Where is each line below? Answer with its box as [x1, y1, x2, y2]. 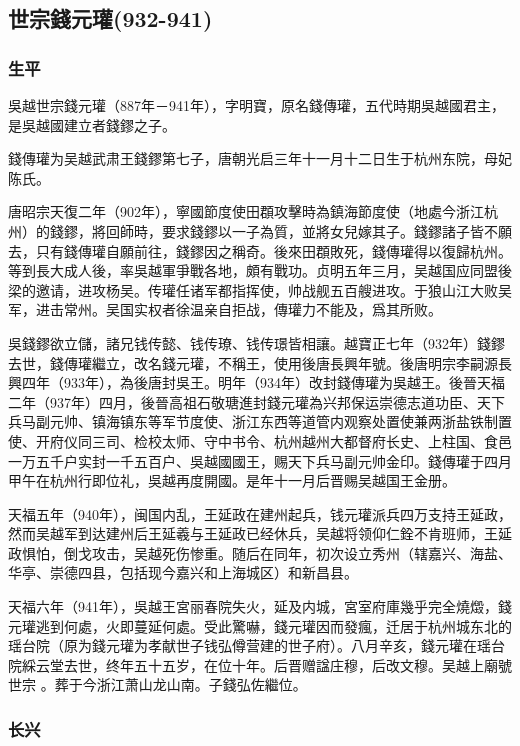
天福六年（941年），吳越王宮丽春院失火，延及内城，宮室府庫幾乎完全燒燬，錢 [8, 596, 512, 617]
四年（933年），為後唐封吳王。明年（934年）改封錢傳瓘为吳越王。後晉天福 [21, 372, 505, 393]
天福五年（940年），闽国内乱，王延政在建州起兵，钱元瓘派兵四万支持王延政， [8, 503, 512, 524]
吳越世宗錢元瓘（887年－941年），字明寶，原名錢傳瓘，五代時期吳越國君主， [8, 95, 505, 115]
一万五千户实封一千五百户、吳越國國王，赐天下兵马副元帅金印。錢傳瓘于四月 [8, 450, 512, 471]
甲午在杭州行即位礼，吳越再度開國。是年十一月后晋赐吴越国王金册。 [8, 470, 456, 491]
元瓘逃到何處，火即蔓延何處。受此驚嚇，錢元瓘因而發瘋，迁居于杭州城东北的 [8, 615, 512, 636]
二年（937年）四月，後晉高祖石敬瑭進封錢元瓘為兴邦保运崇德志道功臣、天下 [8, 391, 505, 412]
